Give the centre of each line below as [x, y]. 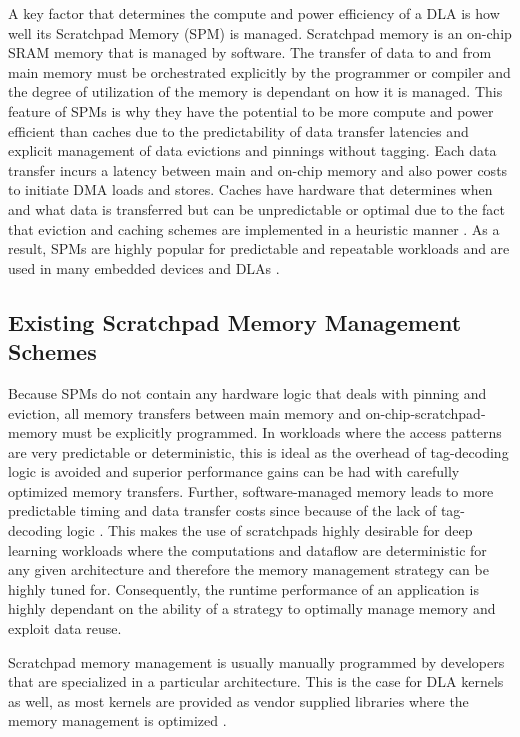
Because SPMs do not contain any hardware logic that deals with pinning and [247, 392]
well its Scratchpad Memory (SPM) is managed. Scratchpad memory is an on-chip [260, 32]
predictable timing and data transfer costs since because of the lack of [222, 510]
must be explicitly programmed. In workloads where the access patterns [282, 432]
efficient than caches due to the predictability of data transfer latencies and [238, 130]
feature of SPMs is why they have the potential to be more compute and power [251, 110]
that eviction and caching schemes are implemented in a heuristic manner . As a [254, 228]
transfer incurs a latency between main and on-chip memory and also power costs [258, 169]
